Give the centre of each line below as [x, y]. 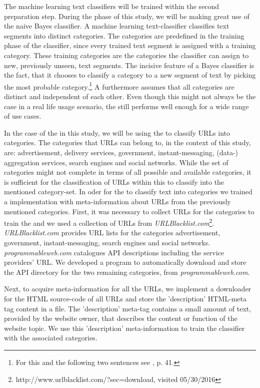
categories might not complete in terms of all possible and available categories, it [128, 172]
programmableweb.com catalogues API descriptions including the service [114, 252]
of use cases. [23, 116]
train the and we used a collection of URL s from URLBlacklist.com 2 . [109, 222]
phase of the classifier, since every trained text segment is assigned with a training [130, 45]
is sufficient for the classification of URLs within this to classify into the [114, 181]
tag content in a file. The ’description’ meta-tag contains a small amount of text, [128, 308]
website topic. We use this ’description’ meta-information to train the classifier [124, 328]
